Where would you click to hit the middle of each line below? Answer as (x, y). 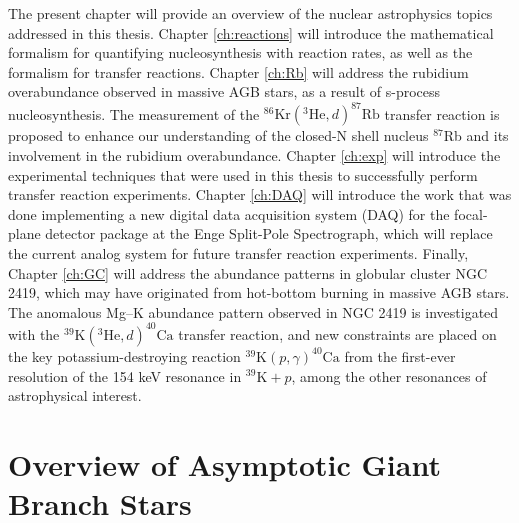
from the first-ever (400, 355)
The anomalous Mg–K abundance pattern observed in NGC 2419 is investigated (253, 311)
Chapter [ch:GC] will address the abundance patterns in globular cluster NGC (248, 272)
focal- (471, 213)
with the (34, 333)
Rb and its (476, 135)
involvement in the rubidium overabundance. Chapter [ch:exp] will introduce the (254, 155)
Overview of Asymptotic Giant (224, 463)
